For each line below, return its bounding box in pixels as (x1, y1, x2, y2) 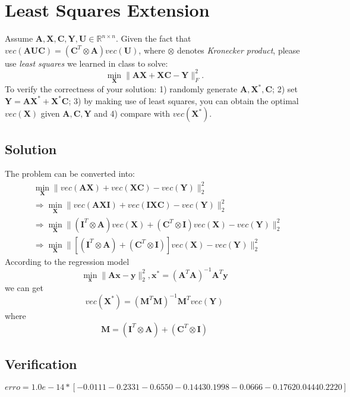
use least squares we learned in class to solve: (5, 57, 168, 69)
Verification (5, 354, 77, 373)
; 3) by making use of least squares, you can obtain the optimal (68, 94, 299, 107)
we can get (5, 281, 43, 293)
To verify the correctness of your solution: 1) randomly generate (5, 83, 238, 95)
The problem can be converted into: (5, 167, 135, 180)
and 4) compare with (94, 107, 170, 120)
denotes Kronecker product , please (176, 43, 300, 56)
